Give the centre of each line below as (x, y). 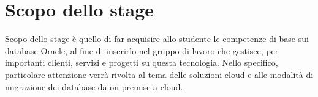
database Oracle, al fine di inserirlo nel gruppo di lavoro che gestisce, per (142, 50)
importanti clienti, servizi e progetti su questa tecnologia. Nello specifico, (142, 63)
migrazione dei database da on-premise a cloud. (94, 86)
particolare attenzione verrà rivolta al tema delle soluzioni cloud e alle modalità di (159, 74)
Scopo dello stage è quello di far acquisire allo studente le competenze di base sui (157, 39)
